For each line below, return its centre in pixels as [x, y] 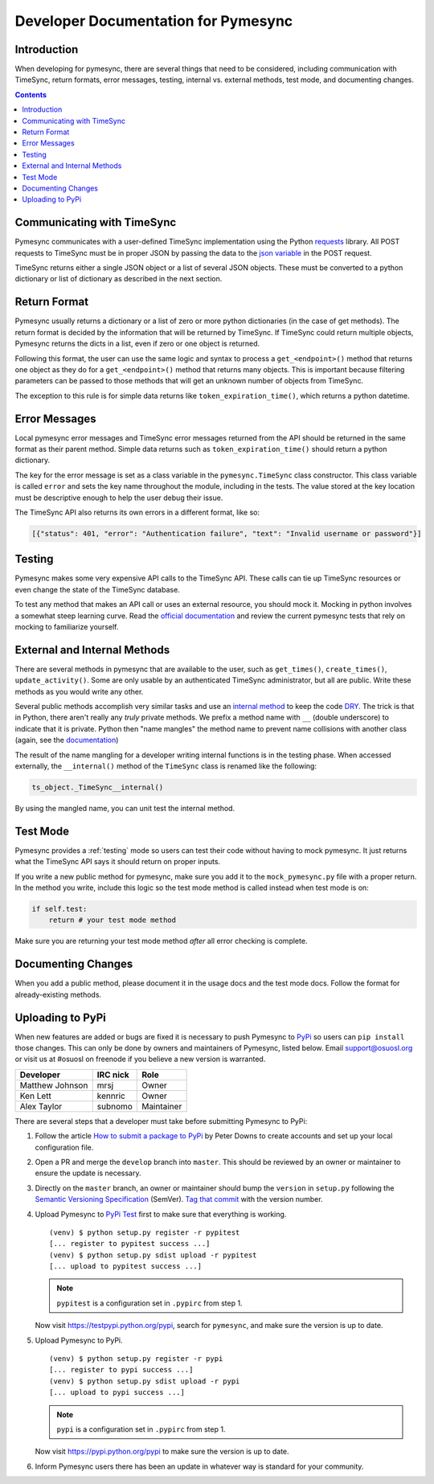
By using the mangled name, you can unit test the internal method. [125, 808]
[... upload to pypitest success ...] [126, 1267]
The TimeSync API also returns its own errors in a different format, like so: [137, 512]
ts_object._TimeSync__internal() [98, 787]
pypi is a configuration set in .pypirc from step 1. [141, 1429]
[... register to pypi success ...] [121, 1370]
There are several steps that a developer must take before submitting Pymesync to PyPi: [161, 1121]
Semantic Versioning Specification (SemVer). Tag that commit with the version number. [179, 1199]
